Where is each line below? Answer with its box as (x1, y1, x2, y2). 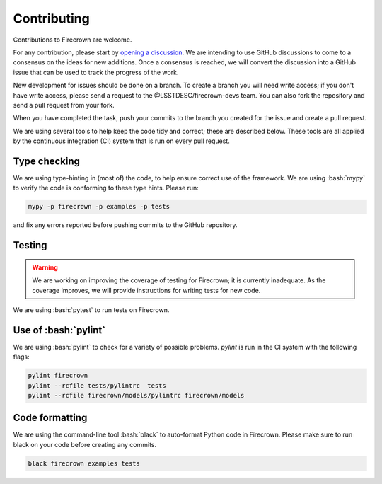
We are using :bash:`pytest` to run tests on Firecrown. (13, 305, 170, 314)
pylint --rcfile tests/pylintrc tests (28, 381, 166, 389)
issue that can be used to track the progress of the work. (13, 68, 179, 76)
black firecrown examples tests (28, 459, 141, 467)
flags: (13, 352, 30, 361)
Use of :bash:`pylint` (13, 324, 106, 336)
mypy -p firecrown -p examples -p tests (28, 202, 170, 211)
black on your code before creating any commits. (13, 440, 157, 449)
